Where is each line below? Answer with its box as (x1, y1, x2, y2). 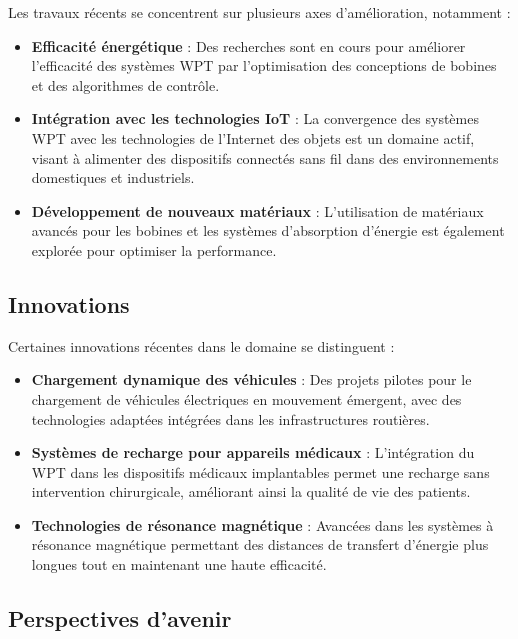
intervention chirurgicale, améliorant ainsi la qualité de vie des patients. (31, 481, 471, 502)
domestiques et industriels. (31, 167, 195, 188)
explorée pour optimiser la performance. (31, 239, 277, 260)
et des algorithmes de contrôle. (31, 74, 220, 95)
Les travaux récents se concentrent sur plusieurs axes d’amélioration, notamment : (8, 2, 511, 22)
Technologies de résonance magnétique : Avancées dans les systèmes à (31, 514, 494, 535)
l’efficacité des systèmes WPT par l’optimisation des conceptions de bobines (31, 55, 497, 76)
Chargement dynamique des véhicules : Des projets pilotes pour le (31, 369, 472, 390)
